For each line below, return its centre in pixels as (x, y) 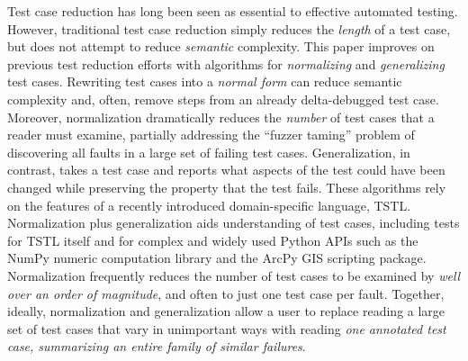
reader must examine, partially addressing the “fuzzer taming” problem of (211, 135)
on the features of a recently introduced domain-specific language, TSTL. (209, 205)
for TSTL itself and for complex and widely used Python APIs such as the (213, 240)
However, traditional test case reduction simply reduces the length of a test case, (229, 28)
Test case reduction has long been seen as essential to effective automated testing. (233, 11)
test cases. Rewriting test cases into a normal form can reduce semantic (205, 81)
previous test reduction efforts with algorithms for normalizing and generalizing (226, 63)
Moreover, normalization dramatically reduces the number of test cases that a (221, 117)
